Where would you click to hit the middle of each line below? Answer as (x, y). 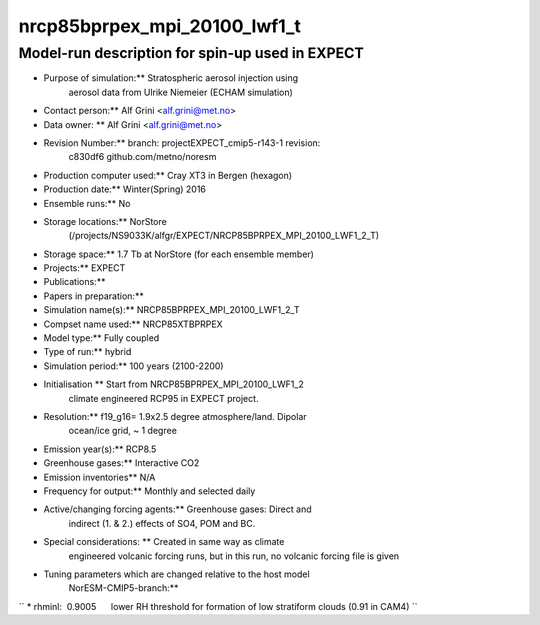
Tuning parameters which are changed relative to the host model (176, 574)
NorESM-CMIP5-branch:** (123, 588)
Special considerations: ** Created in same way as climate (164, 542)
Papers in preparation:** (93, 296)
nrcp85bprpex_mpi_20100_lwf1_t (160, 26)
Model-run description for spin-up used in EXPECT (191, 53)
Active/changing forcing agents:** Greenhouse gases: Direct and (177, 509)
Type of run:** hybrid (87, 352)
